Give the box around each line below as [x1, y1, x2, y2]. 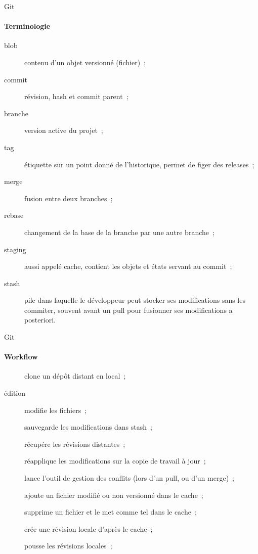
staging [4, 244, 26, 254]
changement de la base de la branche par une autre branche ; [24, 226, 214, 237]
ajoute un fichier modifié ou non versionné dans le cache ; [24, 489, 203, 500]
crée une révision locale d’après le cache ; [24, 523, 153, 534]
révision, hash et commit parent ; [24, 91, 128, 102]
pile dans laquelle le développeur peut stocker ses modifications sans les [24, 295, 245, 305]
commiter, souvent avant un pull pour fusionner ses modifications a [24, 304, 233, 315]
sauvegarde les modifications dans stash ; [24, 422, 152, 432]
